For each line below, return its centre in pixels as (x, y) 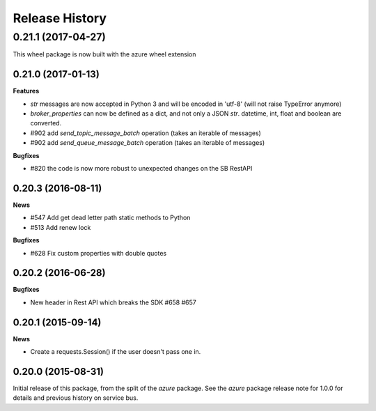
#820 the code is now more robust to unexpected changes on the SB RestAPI (141, 169)
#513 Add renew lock (61, 227)
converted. (46, 123)
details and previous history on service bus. (76, 398)
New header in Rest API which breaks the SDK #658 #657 (113, 302)
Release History (60, 18)
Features (26, 91)
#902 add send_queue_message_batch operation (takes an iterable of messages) (148, 143)
